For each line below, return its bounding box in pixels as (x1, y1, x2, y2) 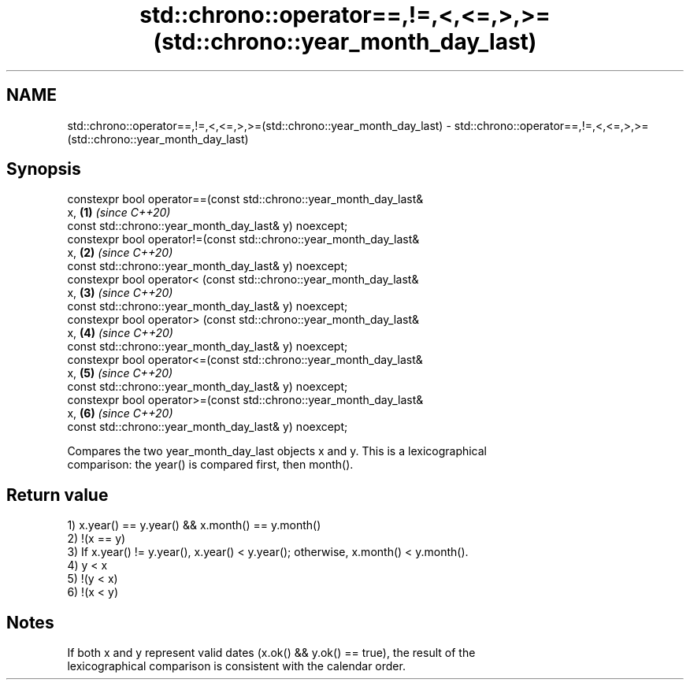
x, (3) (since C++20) (67, 286, 173, 300)
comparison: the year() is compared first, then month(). (67, 458, 354, 472)
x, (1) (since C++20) (67, 206, 171, 220)
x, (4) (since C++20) (67, 326, 173, 340)
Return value (6, 484, 109, 505)
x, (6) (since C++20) (67, 406, 173, 421)
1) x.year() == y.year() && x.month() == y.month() (67, 518, 321, 532)
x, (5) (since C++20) (67, 366, 173, 380)
